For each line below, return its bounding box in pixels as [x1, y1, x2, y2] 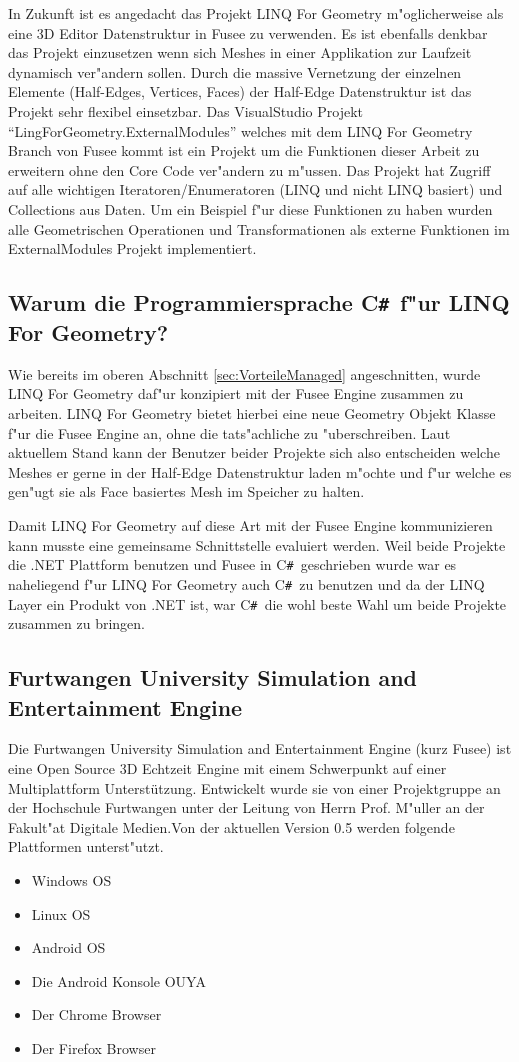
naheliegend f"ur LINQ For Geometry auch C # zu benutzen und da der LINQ [8, 573, 485, 594]
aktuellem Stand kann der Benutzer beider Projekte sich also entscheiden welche [8, 442, 500, 463]
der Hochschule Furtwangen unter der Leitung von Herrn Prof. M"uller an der [8, 797, 485, 818]
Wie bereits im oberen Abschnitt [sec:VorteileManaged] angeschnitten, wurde [8, 363, 481, 384]
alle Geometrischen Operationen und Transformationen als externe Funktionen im [8, 218, 510, 239]
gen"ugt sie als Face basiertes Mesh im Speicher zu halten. [8, 481, 365, 502]
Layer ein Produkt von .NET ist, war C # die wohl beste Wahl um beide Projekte [8, 593, 507, 614]
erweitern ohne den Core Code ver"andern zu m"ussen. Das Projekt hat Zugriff [8, 159, 491, 180]
